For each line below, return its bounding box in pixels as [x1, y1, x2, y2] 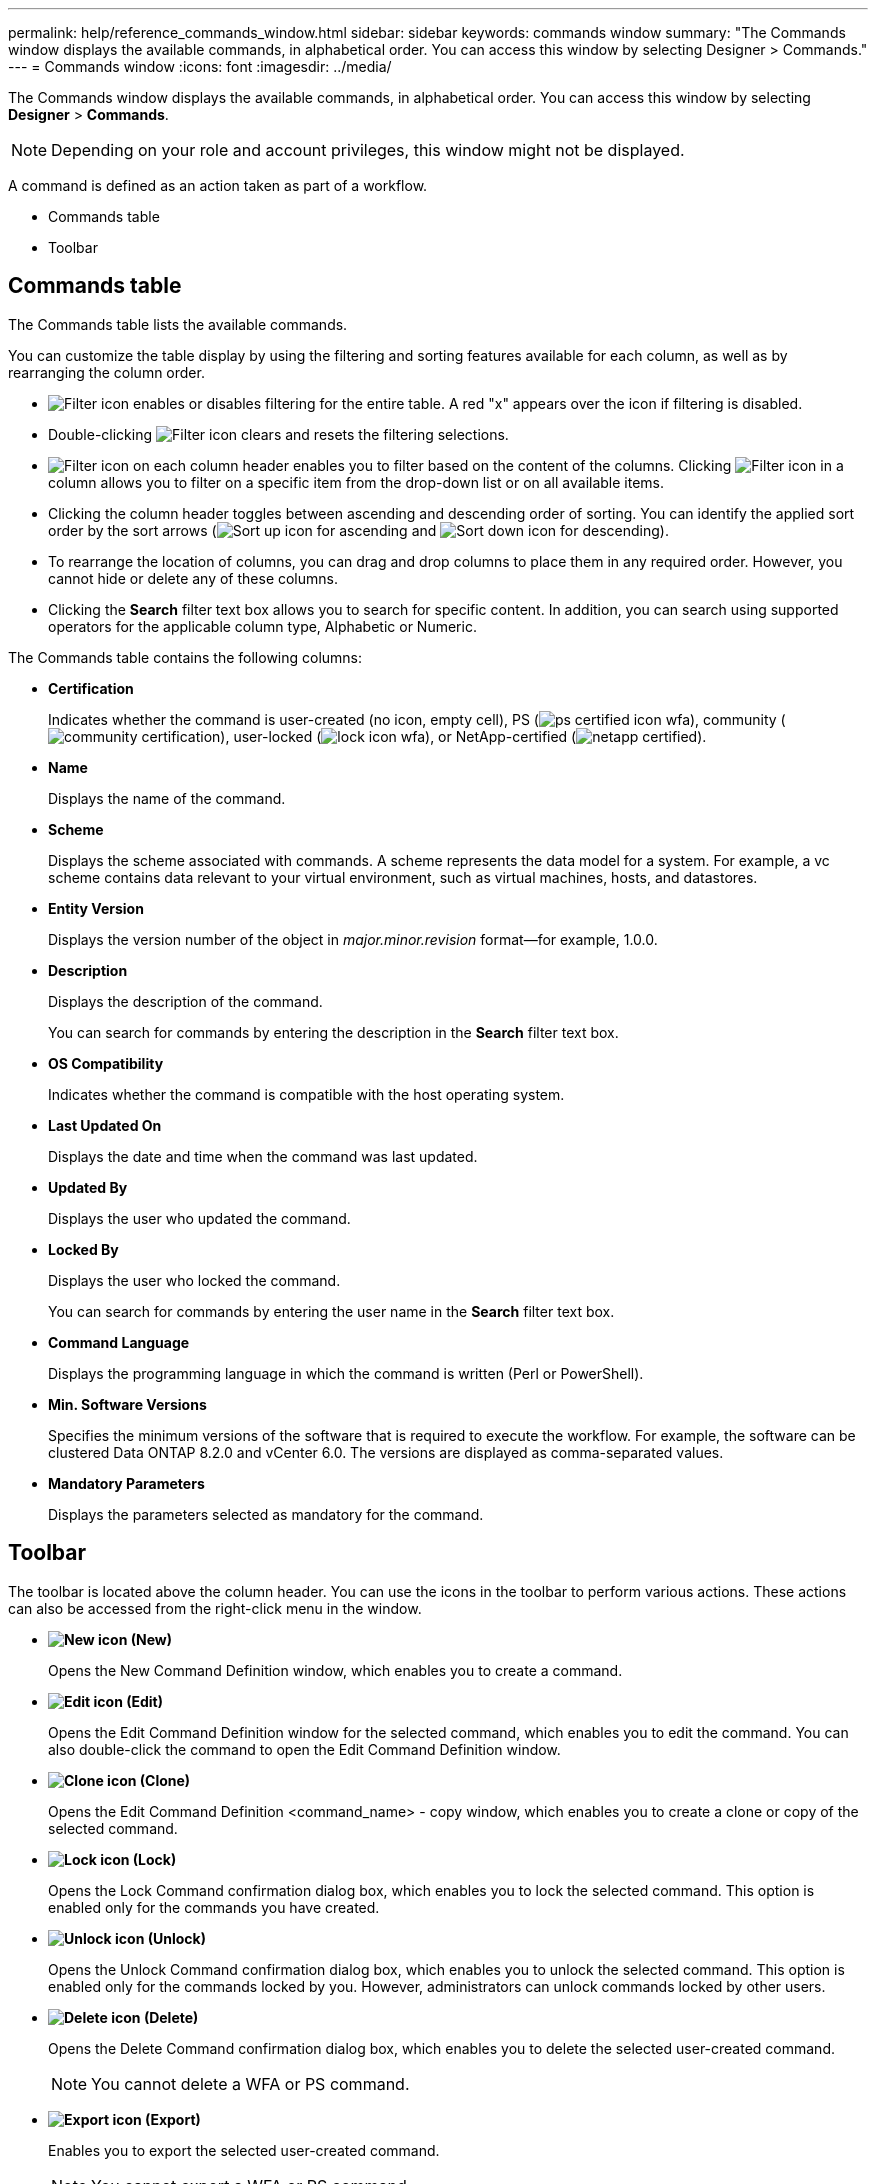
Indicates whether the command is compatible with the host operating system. [48, 1085, 565, 1103]
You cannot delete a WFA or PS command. [91, 2073, 410, 2094]
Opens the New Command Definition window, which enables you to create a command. [48, 1661, 623, 1679]
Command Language [48, 1333, 190, 1351]
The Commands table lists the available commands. [8, 315, 348, 333]
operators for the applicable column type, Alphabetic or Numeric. [48, 617, 477, 635]
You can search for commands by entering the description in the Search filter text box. [48, 1023, 619, 1041]
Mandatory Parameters [48, 1474, 205, 1492]
